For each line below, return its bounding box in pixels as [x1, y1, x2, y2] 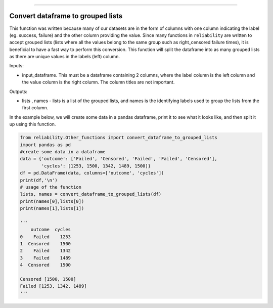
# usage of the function [20, 184, 82, 190]
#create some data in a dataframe [20, 149, 106, 154]
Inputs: [9, 63, 24, 69]
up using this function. [9, 121, 56, 127]
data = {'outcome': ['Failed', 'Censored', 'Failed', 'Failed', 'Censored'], [20, 156, 217, 162]
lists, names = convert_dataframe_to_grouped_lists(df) [20, 191, 162, 197]
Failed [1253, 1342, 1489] [20, 283, 87, 289]
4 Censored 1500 [20, 262, 71, 268]
